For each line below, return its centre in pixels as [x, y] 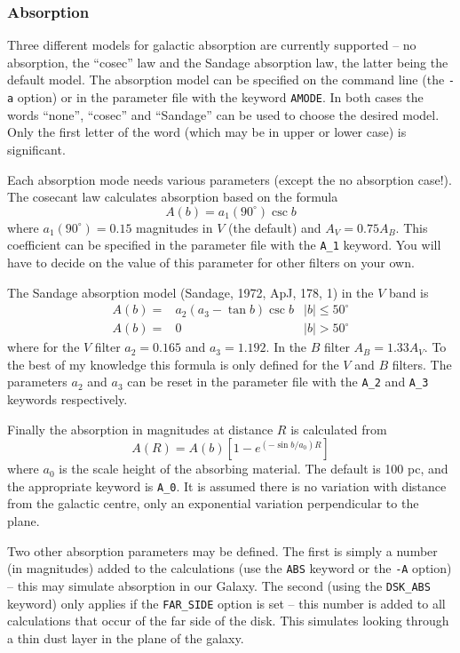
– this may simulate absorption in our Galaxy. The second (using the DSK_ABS [219, 585]
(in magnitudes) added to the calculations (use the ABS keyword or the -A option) [230, 568]
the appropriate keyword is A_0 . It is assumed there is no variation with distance [227, 486]
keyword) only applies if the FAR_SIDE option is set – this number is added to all [226, 603]
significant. [36, 149]
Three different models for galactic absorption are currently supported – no [212, 45]
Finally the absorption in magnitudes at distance [140, 429]
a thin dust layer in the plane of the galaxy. [126, 637]
